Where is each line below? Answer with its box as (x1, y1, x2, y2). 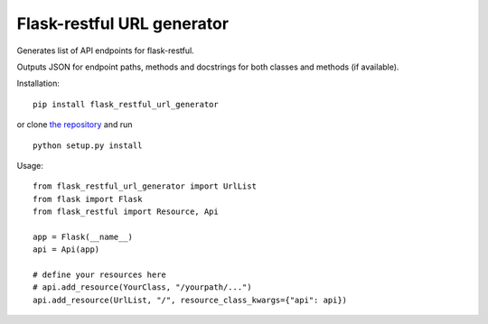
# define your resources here (33, 270, 167, 280)
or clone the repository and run (16, 119, 133, 130)
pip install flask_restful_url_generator (33, 99, 219, 109)
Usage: (16, 160, 44, 171)
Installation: (16, 78, 61, 89)
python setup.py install (33, 140, 143, 151)
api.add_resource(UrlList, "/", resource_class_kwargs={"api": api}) (33, 294, 348, 305)
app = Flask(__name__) (33, 231, 134, 242)
